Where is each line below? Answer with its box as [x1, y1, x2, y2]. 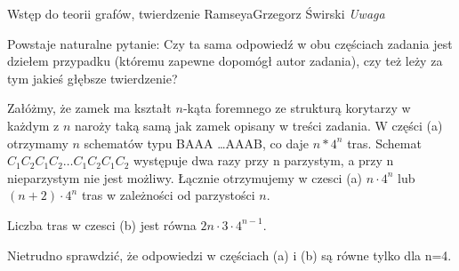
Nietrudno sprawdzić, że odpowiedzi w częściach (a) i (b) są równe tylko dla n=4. [7, 245, 452, 264]
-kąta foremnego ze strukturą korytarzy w [182, 99, 411, 117]
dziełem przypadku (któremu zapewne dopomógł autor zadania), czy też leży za [7, 52, 443, 70]
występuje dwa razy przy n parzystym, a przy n [133, 151, 394, 170]
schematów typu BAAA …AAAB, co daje [84, 133, 310, 152]
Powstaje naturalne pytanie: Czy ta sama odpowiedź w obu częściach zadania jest [7, 34, 453, 52]
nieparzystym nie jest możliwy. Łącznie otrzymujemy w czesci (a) [7, 168, 363, 187]
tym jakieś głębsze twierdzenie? [7, 68, 178, 87]
